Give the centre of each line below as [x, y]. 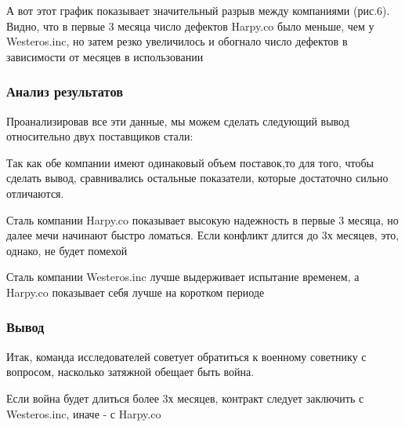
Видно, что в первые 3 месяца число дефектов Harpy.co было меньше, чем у [190, 26]
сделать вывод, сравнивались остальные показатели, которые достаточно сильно [197, 178]
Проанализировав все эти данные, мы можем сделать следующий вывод [178, 120]
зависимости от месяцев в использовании [105, 56]
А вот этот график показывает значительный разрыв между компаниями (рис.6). [198, 10]
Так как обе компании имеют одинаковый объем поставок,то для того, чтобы [190, 162]
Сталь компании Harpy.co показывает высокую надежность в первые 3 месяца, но [202, 219]
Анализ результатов [65, 91]
